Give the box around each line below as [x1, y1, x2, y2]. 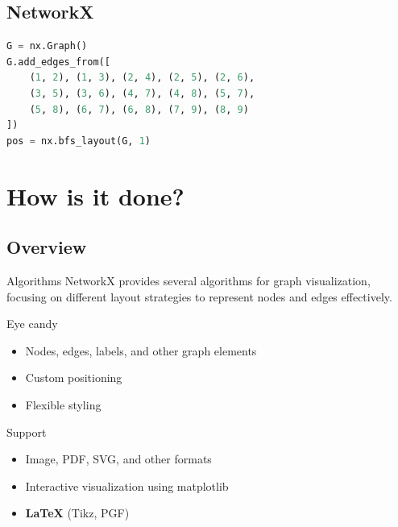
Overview [6, 234, 87, 259]
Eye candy [6, 315, 58, 332]
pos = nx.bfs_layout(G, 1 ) [6, 135, 151, 147]
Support [6, 423, 47, 440]
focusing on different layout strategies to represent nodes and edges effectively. [6, 288, 392, 305]
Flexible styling [25, 396, 102, 413]
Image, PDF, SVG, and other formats [25, 450, 212, 467]
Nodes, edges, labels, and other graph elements [25, 342, 257, 359]
